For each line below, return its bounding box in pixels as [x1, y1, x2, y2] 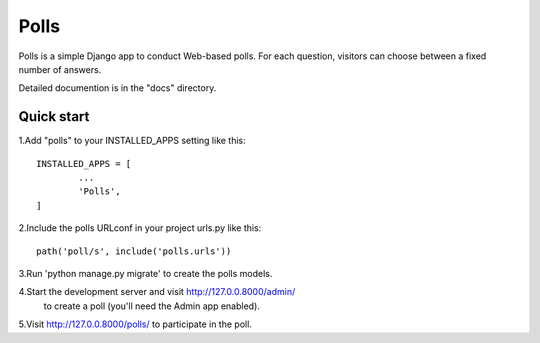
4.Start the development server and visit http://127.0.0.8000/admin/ [18, 286, 296, 298]
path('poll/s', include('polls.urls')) [36, 245, 232, 257]
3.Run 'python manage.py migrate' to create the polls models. [18, 267, 273, 279]
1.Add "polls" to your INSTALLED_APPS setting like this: [18, 135, 247, 147]
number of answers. [18, 63, 102, 75]
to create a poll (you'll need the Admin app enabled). [43, 300, 260, 312]
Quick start [18, 108, 90, 125]
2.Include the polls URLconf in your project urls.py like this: [18, 222, 262, 234]
